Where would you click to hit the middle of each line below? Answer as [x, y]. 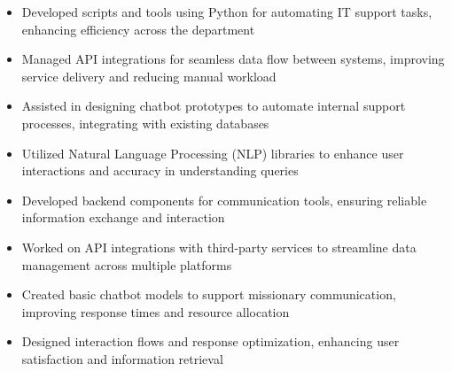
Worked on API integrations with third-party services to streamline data [219, 247]
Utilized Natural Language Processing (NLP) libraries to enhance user [213, 153]
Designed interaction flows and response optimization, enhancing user [210, 341]
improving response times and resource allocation [156, 311]
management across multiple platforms [127, 264]
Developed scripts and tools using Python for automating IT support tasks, [227, 12]
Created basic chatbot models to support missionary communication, [209, 294]
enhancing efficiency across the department [138, 29]
